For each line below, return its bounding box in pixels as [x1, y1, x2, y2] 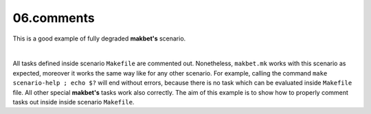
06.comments [12, 10, 95, 25]
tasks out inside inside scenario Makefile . [12, 98, 135, 106]
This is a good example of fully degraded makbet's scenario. [12, 34, 186, 43]
